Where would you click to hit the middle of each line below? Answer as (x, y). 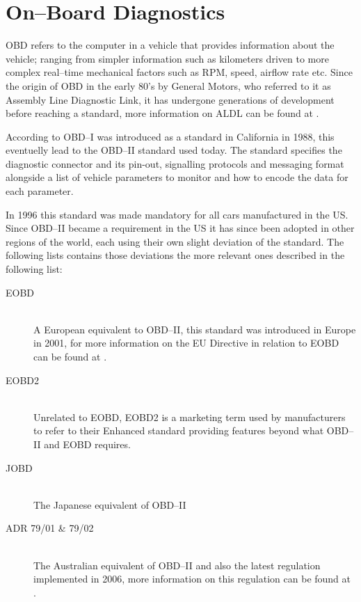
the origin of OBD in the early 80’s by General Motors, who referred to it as (168, 85)
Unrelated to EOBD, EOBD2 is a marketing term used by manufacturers (190, 417)
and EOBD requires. (87, 444)
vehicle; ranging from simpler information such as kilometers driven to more (167, 58)
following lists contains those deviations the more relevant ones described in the (175, 255)
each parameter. (40, 191)
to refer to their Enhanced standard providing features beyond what (179, 430)
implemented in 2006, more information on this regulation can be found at (192, 579)
